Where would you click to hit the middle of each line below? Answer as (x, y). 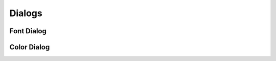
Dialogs (26, 13)
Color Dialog (30, 47)
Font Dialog (28, 31)
